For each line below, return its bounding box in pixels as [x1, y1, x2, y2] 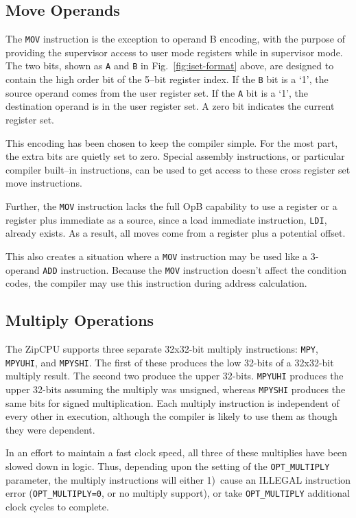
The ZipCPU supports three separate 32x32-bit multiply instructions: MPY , [5, 342, 318, 355]
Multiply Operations [5, 309, 154, 331]
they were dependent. [5, 422, 95, 436]
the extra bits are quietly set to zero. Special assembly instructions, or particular [5, 149, 345, 163]
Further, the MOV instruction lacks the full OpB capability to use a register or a [5, 198, 337, 213]
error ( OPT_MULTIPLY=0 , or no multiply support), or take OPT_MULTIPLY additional [5, 486, 350, 500]
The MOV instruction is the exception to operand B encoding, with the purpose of [5, 32, 345, 46]
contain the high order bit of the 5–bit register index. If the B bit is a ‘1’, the [5, 72, 329, 86]
